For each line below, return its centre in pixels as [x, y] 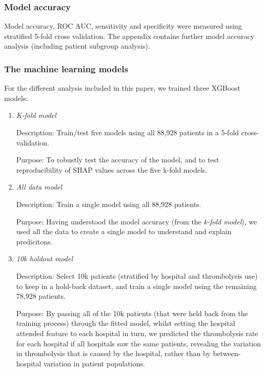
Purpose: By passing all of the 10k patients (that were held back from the [132, 313]
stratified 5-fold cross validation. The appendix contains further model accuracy [129, 36]
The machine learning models [66, 68]
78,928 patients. [41, 296]
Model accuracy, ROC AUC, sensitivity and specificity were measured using [123, 26]
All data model [39, 187]
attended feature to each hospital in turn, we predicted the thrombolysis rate [137, 333]
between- [227, 353]
